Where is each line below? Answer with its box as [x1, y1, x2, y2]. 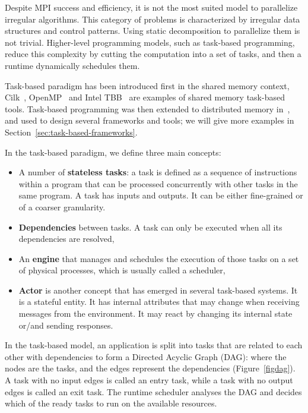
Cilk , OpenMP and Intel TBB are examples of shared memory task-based [5, 91, 285, 103]
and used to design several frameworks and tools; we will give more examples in [5, 114, 294, 127]
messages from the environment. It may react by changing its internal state [18, 307, 293, 320]
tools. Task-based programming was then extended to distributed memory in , [5, 102, 290, 115]
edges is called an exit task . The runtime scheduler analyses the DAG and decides [5, 385, 302, 398]
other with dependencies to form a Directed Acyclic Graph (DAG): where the [5, 350, 287, 362]
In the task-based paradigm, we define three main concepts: [5, 146, 221, 158]
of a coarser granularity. [18, 200, 106, 213]
